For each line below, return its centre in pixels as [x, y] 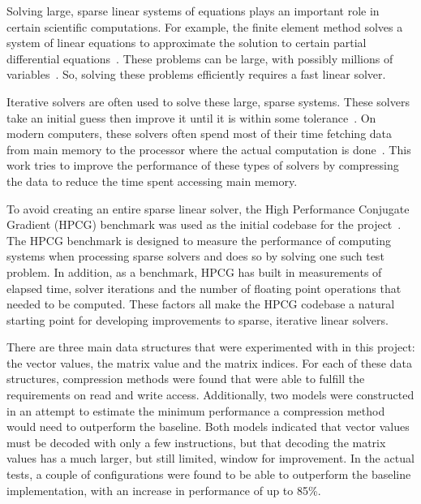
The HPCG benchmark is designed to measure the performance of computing [199, 240]
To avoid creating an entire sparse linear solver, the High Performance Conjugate [208, 208]
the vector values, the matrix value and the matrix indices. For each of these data [209, 362]
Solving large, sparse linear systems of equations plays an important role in [193, 11]
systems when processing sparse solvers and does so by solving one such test [195, 256]
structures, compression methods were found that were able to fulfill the [186, 379]
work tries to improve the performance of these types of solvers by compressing [203, 165]
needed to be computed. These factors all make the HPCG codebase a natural [201, 304]
